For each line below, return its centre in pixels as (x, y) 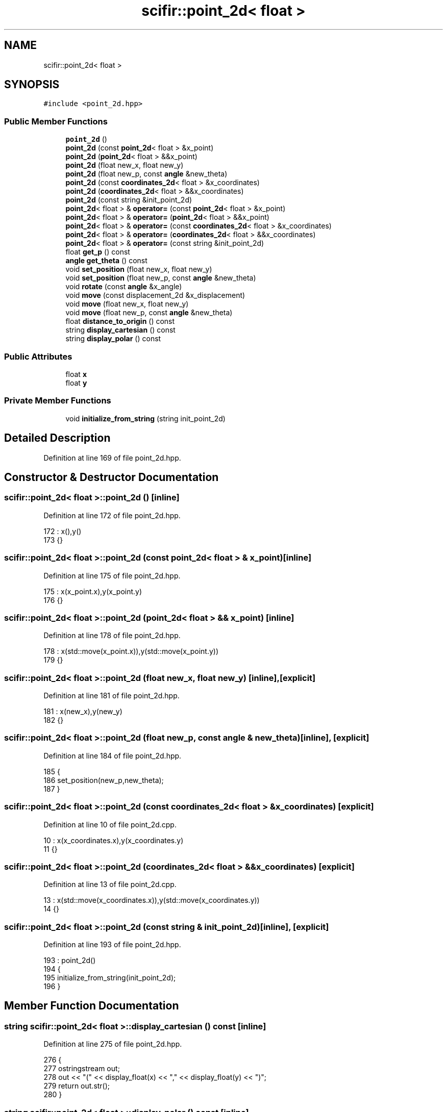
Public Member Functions (56, 121)
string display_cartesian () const (120, 330)
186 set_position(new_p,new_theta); (104, 780)
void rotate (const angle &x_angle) (124, 287)
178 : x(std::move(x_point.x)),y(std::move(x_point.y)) (131, 651)
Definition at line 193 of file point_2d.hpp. (112, 944)
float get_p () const (98, 252)
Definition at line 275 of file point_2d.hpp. (113, 1044)
